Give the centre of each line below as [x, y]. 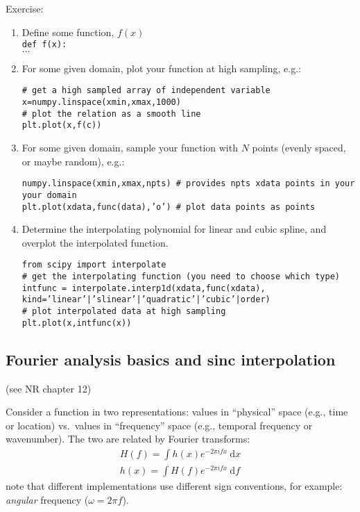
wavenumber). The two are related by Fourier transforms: [128, 439]
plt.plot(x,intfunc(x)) [77, 323]
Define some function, [68, 32]
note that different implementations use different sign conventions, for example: [174, 486]
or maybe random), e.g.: [73, 161]
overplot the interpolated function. [95, 242]
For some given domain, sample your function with [130, 148]
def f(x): [44, 45]
